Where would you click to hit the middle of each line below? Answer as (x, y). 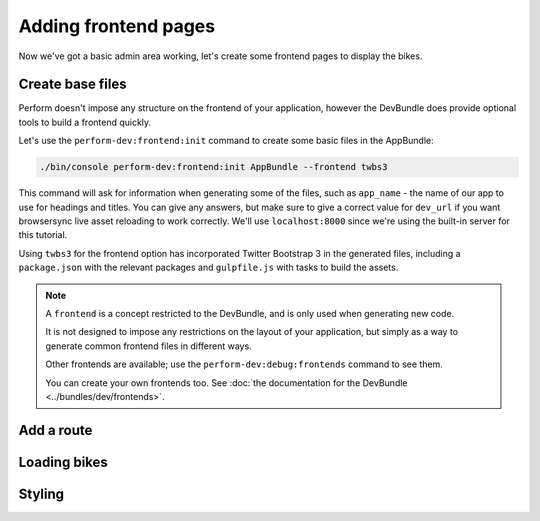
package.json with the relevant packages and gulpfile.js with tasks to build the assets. (208, 267)
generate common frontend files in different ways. (148, 346)
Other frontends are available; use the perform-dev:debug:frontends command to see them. (244, 364)
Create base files (72, 84)
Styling (41, 493)
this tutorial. (43, 235)
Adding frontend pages (116, 26)
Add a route (55, 430)
